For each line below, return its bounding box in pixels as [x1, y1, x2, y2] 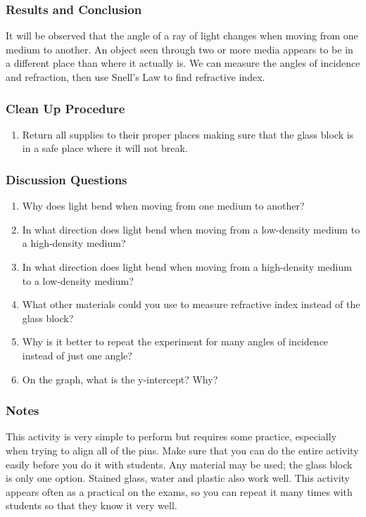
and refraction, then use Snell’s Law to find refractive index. [6, 70, 265, 84]
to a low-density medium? [22, 273, 134, 288]
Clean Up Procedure [6, 99, 125, 117]
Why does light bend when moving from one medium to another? [22, 198, 305, 213]
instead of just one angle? [22, 347, 132, 362]
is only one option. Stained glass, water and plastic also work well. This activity [6, 471, 350, 485]
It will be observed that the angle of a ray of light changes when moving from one [6, 28, 358, 43]
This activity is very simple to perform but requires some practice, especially [6, 429, 337, 444]
